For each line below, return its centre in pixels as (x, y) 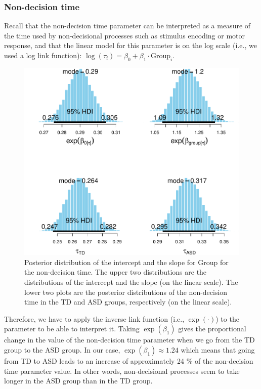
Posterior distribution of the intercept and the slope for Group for (126, 262)
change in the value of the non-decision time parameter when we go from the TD (129, 340)
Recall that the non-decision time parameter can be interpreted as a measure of (127, 26)
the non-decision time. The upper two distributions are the (116, 272)
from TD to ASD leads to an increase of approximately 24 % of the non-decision (129, 361)
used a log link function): (43, 55)
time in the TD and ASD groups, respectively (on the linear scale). (128, 302)
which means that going (218, 350)
